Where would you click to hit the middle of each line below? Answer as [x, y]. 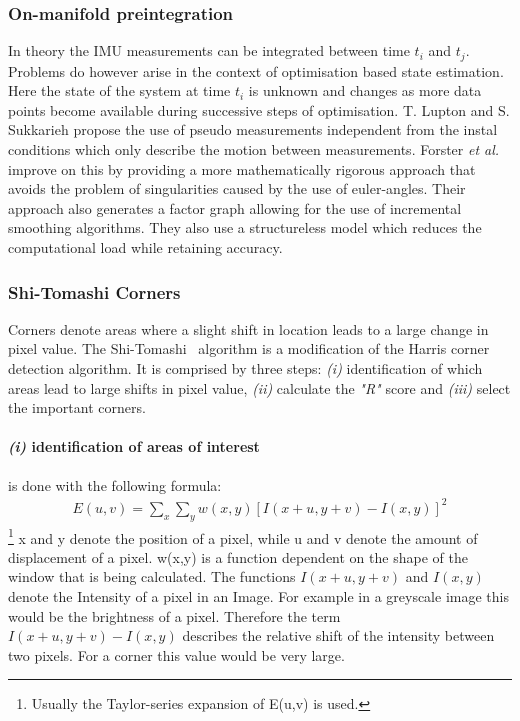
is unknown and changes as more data [365, 90]
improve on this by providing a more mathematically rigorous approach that [242, 168]
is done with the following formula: [115, 484]
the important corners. [77, 407]
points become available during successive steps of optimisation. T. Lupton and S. [259, 109]
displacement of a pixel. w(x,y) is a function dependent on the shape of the [238, 556]
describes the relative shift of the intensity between [338, 635]
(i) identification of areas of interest [134, 446]
